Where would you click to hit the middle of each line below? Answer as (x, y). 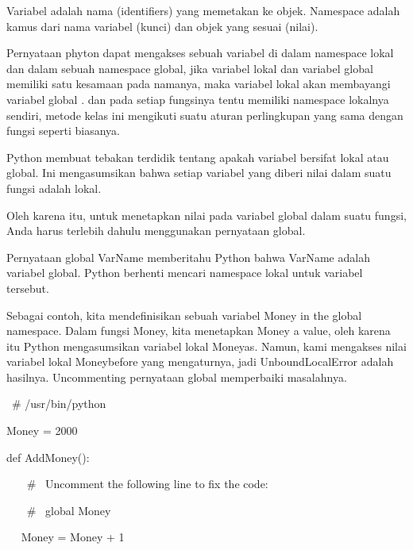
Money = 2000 (42, 431)
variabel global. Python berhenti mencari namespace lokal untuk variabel (185, 273)
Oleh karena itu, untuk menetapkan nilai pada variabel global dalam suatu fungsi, (206, 215)
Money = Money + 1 (73, 537)
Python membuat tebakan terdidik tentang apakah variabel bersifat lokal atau (198, 157)
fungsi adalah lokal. (54, 188)
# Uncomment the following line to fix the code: (147, 484)
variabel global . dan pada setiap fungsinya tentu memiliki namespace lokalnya (198, 99)
